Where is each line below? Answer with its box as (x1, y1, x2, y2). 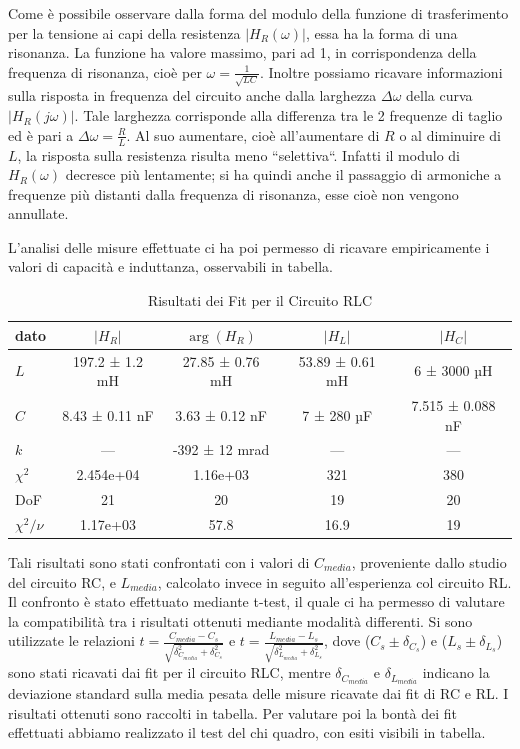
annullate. (8, 203, 69, 224)
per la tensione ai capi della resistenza (8, 22, 241, 43)
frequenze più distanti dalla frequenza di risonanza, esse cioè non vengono (8, 183, 459, 204)
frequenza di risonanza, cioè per (8, 61, 202, 82)
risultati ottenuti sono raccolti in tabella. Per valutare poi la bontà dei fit (8, 702, 457, 723)
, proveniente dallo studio (351, 552, 507, 572)
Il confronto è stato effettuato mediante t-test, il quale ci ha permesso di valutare (8, 591, 505, 612)
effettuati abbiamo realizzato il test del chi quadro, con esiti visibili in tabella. (8, 722, 486, 743)
